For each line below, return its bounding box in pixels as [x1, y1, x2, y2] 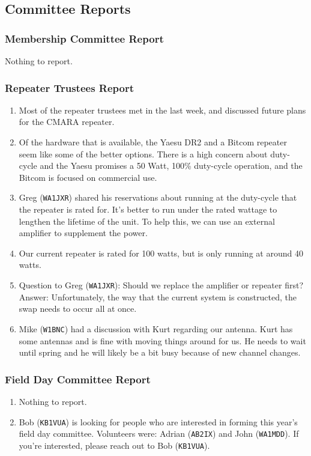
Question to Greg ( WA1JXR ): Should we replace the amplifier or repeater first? [19, 279, 304, 291]
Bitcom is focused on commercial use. [19, 171, 157, 183]
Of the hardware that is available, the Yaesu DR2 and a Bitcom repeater [19, 136, 287, 148]
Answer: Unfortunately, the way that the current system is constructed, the [19, 290, 297, 303]
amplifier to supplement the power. [19, 226, 148, 239]
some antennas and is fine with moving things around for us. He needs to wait [19, 334, 306, 347]
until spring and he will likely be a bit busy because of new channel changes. [19, 346, 301, 359]
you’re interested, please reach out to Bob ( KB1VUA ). [19, 439, 210, 451]
